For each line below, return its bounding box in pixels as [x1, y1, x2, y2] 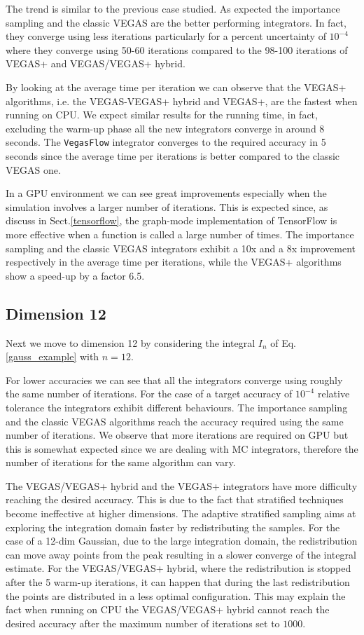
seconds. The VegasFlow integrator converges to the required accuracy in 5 [6, 135, 326, 149]
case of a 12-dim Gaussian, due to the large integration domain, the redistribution [6, 533, 358, 548]
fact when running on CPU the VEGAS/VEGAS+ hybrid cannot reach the [6, 602, 330, 617]
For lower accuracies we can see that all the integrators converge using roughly [6, 372, 343, 387]
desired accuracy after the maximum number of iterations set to [6, 615, 280, 630]
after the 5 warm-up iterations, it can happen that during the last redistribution [6, 575, 350, 589]
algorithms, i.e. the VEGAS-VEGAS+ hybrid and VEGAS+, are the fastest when [6, 93, 358, 108]
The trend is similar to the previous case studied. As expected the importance [6, 1, 340, 15]
